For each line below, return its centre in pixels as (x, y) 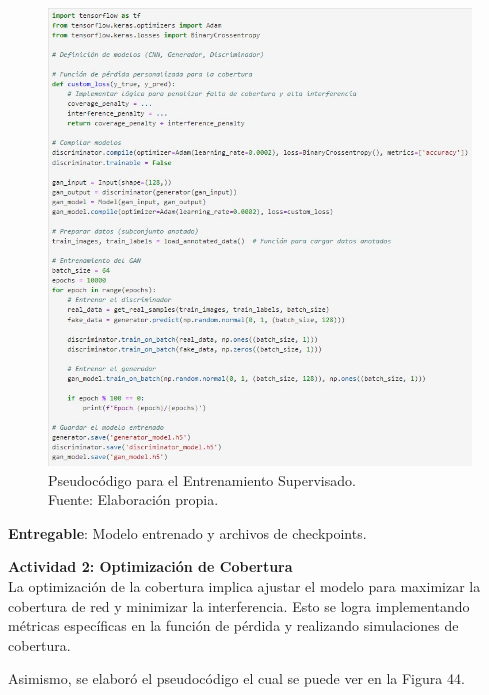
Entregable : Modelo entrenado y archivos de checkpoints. (187, 532)
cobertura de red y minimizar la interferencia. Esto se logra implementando (239, 605)
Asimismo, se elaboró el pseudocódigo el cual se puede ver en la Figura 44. (236, 678)
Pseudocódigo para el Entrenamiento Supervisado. (202, 479)
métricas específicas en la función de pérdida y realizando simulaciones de (233, 625)
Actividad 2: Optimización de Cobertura (150, 566)
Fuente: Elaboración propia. (133, 499)
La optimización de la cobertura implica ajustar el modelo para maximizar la (244, 585)
